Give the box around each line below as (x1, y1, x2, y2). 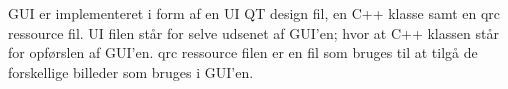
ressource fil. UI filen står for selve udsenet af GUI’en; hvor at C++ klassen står (8, 22, 499, 43)
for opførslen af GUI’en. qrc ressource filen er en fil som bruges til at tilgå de (8, 42, 478, 63)
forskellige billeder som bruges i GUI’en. (8, 61, 254, 82)
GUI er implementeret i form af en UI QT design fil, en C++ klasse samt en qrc (8, 3, 501, 23)
